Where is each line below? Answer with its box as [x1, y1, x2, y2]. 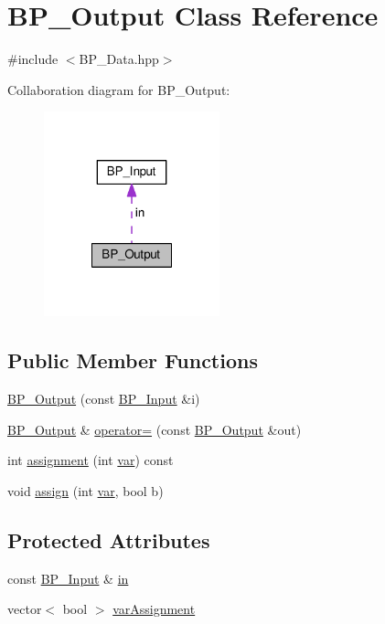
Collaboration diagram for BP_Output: [7, 79, 230, 99]
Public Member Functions [7, 346, 258, 375]
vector [7, 599, 42, 619]
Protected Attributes [7, 525, 210, 554]
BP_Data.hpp [79, 49, 159, 69]
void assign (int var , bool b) [7, 481, 164, 500]
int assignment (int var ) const [7, 450, 174, 470]
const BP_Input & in [7, 568, 129, 587]
